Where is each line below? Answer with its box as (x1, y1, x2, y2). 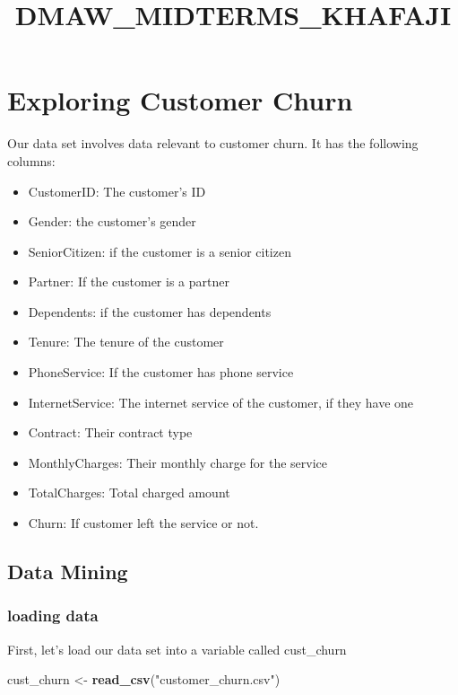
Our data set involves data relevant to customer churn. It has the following (7, 134, 419, 153)
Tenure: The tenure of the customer (28, 332, 224, 351)
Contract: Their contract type (28, 423, 193, 442)
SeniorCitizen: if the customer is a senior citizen (28, 242, 291, 260)
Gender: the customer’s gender (28, 212, 196, 231)
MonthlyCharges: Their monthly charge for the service (28, 453, 328, 471)
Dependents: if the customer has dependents (28, 302, 272, 321)
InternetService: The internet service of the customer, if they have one (28, 392, 414, 411)
